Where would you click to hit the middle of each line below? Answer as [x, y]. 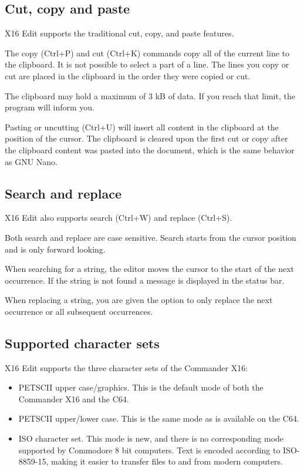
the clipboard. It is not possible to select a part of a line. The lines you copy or [147, 64]
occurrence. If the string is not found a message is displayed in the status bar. [145, 280]
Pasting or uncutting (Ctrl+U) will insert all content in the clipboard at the [142, 127]
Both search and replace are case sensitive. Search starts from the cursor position [151, 237]
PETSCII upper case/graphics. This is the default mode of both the [141, 387]
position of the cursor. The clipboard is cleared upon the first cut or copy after [146, 138]
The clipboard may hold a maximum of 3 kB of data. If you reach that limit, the [150, 95]
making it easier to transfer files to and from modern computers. [167, 461]
